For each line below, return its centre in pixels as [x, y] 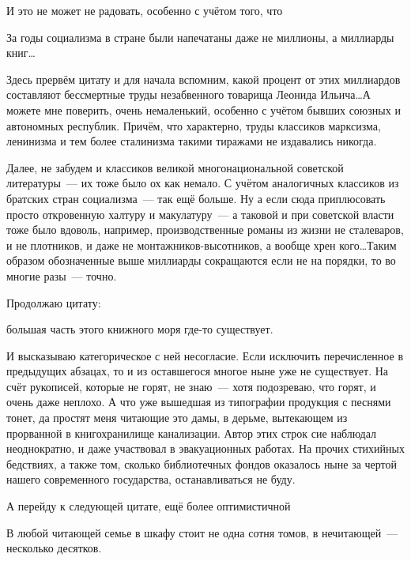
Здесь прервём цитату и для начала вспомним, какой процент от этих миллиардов [204, 79]
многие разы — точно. [62, 275]
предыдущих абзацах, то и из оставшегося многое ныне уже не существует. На [198, 371]
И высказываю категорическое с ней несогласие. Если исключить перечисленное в [205, 355]
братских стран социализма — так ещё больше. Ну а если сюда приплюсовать [196, 198]
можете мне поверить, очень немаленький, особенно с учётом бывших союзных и [204, 109]
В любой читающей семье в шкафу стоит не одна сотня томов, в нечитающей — [202, 532]
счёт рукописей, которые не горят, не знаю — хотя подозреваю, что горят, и [191, 386]
